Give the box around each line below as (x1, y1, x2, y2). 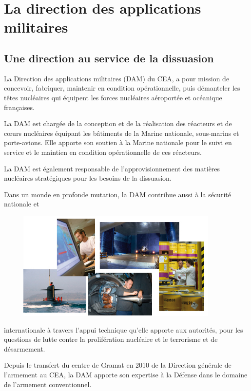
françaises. (4, 102, 35, 112)
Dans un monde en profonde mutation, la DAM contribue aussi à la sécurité (4, 189, 231, 199)
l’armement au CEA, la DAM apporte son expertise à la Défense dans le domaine (4, 370, 248, 379)
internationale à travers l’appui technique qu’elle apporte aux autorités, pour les (4, 324, 243, 335)
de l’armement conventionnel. (4, 379, 92, 389)
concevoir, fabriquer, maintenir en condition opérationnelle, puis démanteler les (4, 83, 240, 93)
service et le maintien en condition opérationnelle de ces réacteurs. (4, 147, 202, 157)
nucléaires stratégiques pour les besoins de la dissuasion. (4, 173, 172, 183)
